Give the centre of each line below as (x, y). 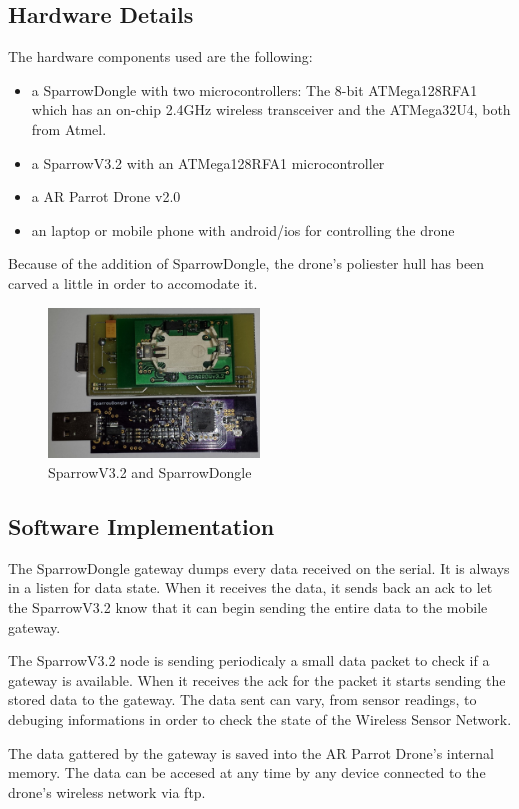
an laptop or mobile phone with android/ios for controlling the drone (243, 229)
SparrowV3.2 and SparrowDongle (150, 472)
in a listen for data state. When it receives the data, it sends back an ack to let (250, 587)
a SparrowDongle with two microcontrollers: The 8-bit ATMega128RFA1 (254, 89)
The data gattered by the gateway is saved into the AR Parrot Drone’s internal (251, 752)
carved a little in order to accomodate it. (133, 282)
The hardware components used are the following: (160, 56)
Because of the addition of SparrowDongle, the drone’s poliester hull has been (246, 263)
